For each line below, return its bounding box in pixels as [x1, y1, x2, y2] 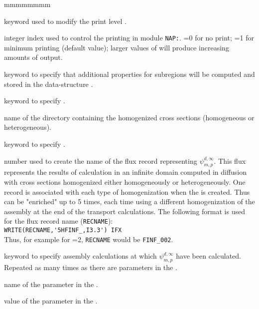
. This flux [214, 155, 246, 166]
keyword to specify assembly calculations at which [4, 251, 157, 261]
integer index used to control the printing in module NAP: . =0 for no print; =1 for [4, 32, 254, 43]
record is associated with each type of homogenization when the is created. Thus [4, 186, 250, 197]
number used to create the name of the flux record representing [4, 155, 197, 166]
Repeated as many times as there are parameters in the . [4, 262, 177, 273]
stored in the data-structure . [4, 78, 93, 89]
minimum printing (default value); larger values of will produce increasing [4, 42, 229, 52]
